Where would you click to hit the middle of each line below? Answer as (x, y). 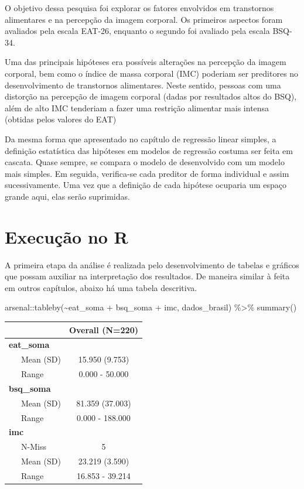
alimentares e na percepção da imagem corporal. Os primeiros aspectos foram (144, 19)
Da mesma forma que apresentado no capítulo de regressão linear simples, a (141, 139)
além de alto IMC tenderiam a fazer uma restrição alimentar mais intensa (137, 107)
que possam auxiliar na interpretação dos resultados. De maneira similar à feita (147, 276)
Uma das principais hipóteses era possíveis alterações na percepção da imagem (146, 62)
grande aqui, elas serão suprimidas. (67, 196)
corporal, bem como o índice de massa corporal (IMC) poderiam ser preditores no (152, 73)
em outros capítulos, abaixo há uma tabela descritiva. (101, 287)
